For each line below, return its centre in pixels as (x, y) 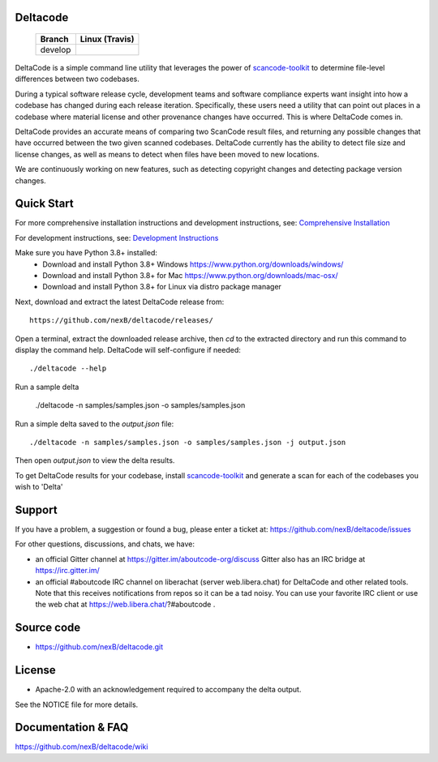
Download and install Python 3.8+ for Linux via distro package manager (162, 287)
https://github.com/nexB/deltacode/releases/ (122, 321)
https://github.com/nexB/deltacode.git (99, 647)
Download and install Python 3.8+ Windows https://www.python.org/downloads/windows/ (193, 264)
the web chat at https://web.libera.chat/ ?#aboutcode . (125, 605)
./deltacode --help (68, 368)
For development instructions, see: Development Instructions (117, 238)
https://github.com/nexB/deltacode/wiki (82, 747)
